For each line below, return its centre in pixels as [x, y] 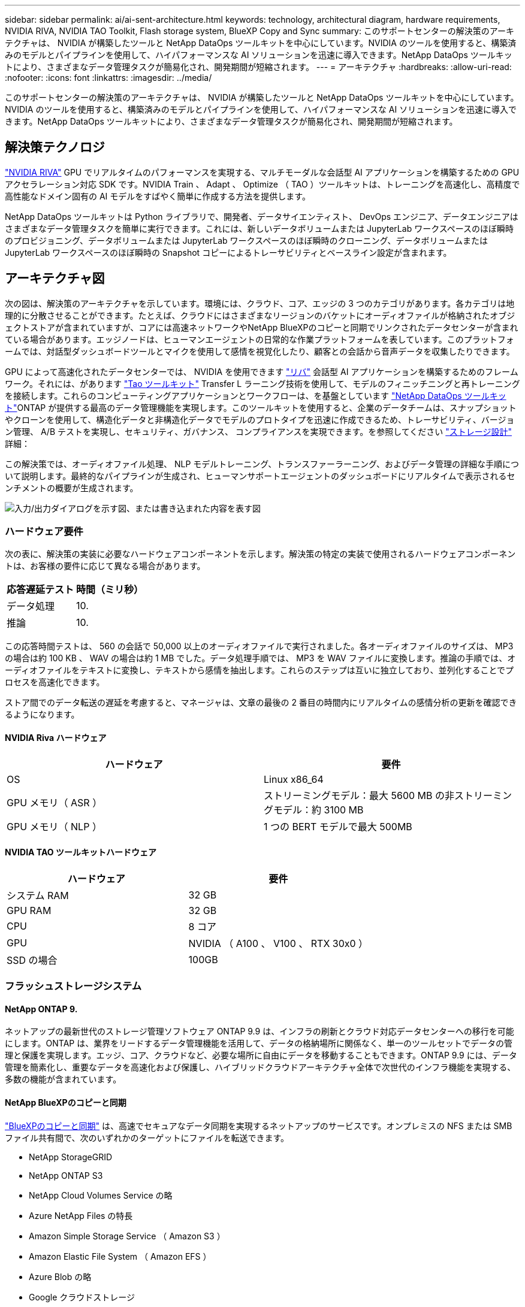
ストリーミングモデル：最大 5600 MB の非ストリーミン [388, 795]
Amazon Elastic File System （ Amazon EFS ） [120, 1256]
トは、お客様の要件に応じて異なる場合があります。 [105, 566]
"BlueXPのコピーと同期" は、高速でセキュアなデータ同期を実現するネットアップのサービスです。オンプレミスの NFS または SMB [259, 1126]
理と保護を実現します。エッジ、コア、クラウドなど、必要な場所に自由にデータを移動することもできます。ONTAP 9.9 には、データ [261, 1055]
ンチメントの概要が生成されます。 [72, 488]
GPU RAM [29, 910]
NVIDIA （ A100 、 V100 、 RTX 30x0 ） [278, 943]
